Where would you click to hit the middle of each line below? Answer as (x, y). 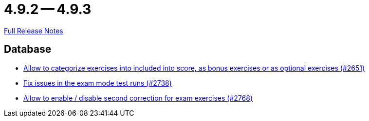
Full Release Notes (34, 30)
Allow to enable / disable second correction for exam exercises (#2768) (138, 98)
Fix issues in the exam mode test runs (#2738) (98, 83)
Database (28, 49)
